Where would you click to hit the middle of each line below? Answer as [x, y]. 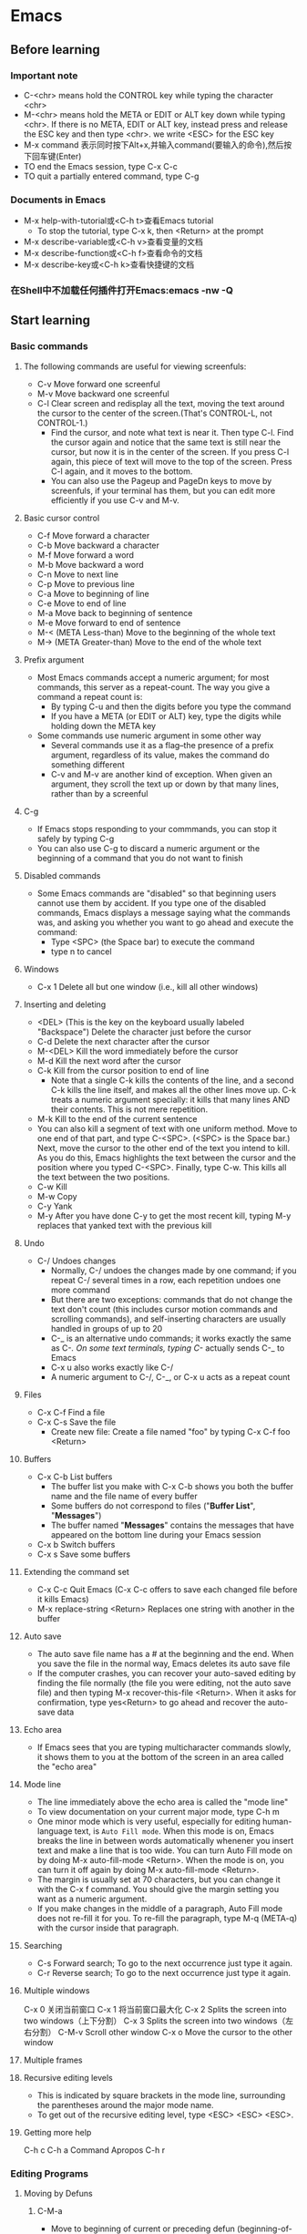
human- [277, 1821]
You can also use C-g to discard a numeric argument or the [148, 848]
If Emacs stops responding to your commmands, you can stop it [157, 829]
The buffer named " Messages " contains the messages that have [172, 1525]
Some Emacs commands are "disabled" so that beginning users [157, 893]
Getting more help [57, 2132]
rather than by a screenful [99, 793]
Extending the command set [77, 1571]
